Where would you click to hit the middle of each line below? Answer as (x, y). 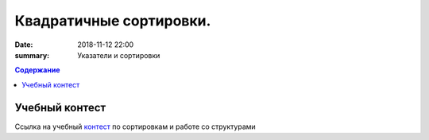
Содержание (37, 70)
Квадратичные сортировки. (113, 21)
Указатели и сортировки (119, 55)
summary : (32, 55)
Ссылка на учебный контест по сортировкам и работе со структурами (135, 126)
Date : (24, 45)
